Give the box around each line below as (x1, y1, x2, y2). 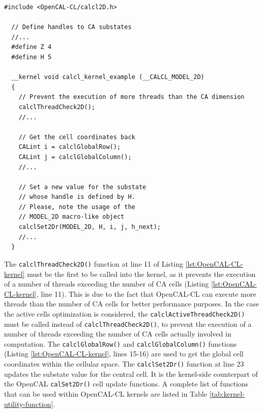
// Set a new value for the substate (18, 183, 147, 191)
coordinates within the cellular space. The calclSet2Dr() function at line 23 (4, 358, 244, 369)
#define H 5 (11, 53, 52, 61)
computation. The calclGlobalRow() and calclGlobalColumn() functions (4, 338, 237, 349)
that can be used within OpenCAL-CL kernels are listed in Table (4, 388, 207, 399)
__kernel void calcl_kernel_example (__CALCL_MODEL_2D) (11, 73, 204, 81)
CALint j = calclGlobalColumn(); (18, 153, 132, 161)
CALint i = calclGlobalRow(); (18, 143, 121, 151)
